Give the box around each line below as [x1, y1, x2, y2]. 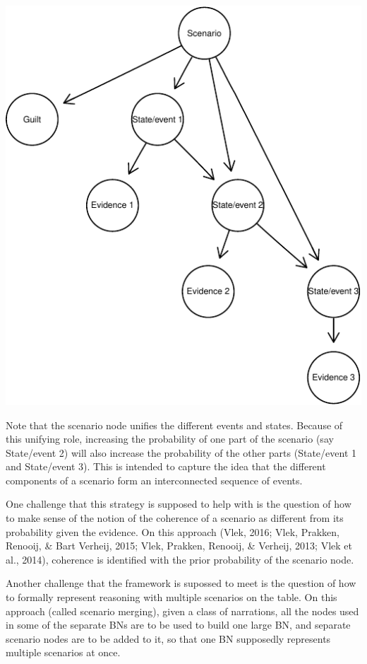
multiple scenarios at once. [6, 645, 121, 660]
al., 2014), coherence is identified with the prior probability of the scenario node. [6, 552, 354, 566]
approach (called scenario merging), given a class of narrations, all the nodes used [6, 603, 359, 618]
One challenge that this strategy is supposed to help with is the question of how [6, 496, 351, 511]
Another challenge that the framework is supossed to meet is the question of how [6, 576, 356, 590]
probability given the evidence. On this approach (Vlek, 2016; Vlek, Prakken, [6, 524, 339, 539]
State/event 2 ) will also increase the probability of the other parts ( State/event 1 [6, 445, 356, 460]
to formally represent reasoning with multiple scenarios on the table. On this [6, 590, 337, 605]
